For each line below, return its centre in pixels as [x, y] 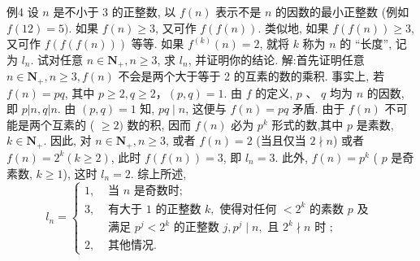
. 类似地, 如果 [293, 27]
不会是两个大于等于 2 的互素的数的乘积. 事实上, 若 [251, 76]
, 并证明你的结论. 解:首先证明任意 [276, 59]
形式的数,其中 [307, 124]
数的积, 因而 [159, 124]
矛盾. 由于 [318, 109]
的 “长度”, [366, 43]
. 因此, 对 [67, 140]
